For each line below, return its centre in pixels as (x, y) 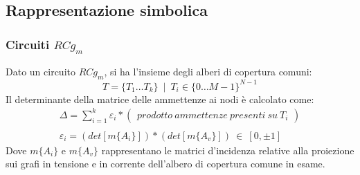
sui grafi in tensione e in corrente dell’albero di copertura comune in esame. (165, 164)
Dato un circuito (40, 72)
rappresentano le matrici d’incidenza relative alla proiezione (228, 150)
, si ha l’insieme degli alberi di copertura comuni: (208, 72)
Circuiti (28, 44)
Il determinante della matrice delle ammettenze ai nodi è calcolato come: (160, 99)
